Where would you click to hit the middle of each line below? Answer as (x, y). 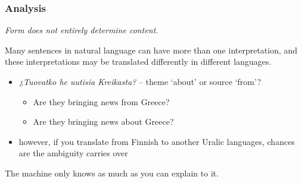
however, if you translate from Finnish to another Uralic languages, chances (157, 141)
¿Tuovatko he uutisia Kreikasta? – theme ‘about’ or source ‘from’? (140, 81)
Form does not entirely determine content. (82, 30)
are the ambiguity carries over (73, 153)
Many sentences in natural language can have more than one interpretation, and (151, 50)
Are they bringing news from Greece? (101, 101)
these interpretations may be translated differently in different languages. (138, 61)
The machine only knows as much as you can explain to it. (112, 173)
